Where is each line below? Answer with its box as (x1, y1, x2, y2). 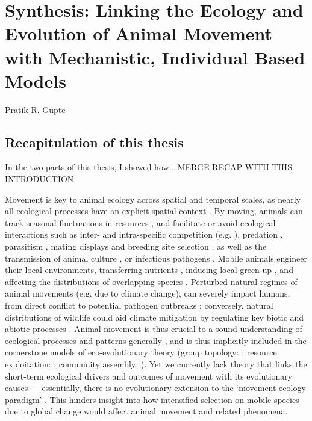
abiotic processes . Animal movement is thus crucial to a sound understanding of (5, 322, 302, 335)
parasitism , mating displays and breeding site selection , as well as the (5, 240, 267, 253)
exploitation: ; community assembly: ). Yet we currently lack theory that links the (5, 357, 307, 370)
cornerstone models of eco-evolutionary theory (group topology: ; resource (5, 346, 277, 358)
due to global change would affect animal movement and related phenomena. (5, 405, 288, 417)
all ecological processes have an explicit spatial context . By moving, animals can (5, 204, 303, 217)
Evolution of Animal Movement (5, 21, 273, 46)
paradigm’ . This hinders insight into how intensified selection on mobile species (5, 393, 299, 405)
